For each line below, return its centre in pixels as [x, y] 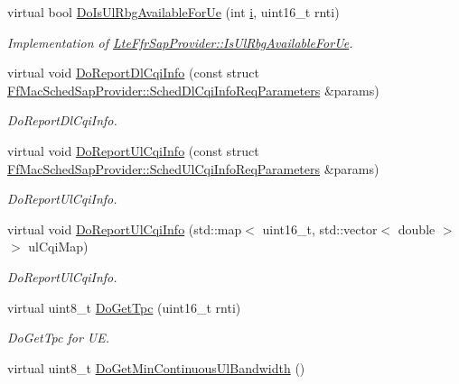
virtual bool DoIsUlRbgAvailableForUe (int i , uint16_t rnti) [173, 12]
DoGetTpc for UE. [59, 338]
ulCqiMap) [58, 247]
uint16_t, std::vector [320, 229]
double [417, 229]
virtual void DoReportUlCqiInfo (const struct [133, 150]
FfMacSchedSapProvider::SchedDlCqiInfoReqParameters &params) [193, 90]
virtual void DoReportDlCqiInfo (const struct [133, 73]
